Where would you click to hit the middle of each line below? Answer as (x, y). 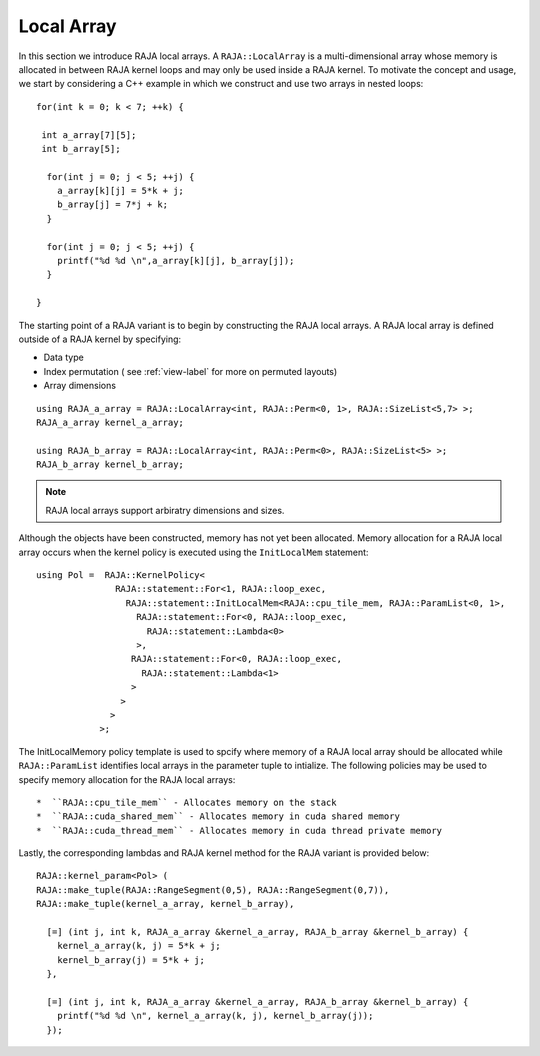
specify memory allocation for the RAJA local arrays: (127, 779)
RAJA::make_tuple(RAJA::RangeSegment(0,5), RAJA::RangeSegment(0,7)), (213, 889)
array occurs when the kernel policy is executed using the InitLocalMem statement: (193, 552)
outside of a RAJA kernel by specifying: (100, 339)
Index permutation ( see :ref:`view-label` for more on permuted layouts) (190, 371)
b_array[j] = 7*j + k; (112, 204)
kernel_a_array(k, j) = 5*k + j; (139, 946)
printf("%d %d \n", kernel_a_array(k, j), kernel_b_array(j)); (215, 1016)
